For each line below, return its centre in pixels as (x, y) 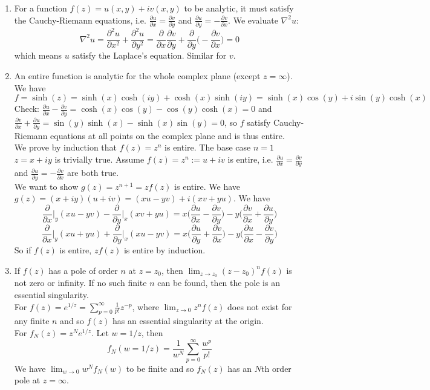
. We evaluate (253, 20)
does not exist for (260, 306)
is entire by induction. (165, 250)
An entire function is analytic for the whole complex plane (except (137, 76)
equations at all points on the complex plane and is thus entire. (168, 135)
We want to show (46, 186)
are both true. (93, 173)
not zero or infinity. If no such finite (80, 283)
